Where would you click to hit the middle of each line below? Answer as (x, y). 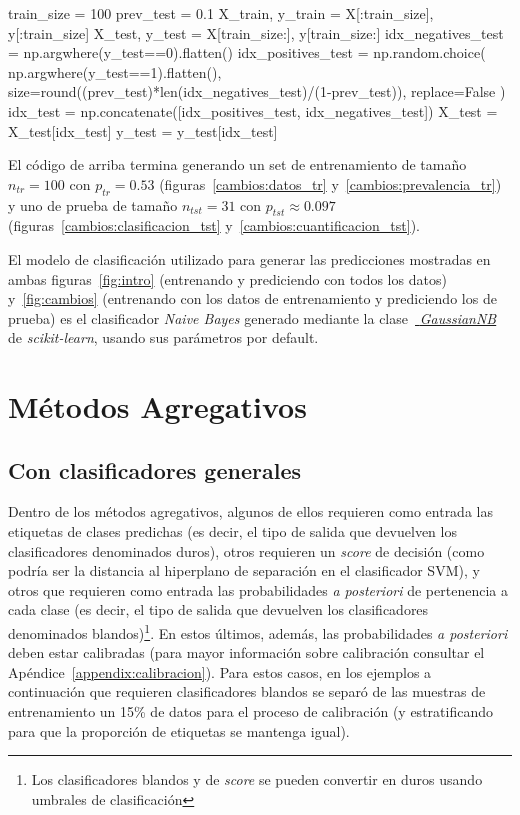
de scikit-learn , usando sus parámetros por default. (163, 337)
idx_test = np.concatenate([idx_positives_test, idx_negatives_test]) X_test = (253, 110)
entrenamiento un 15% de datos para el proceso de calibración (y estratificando (250, 711)
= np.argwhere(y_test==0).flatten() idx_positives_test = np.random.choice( (247, 52)
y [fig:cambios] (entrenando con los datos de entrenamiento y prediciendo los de (252, 298)
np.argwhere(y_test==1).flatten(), (115, 71)
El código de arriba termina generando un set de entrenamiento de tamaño (237, 164)
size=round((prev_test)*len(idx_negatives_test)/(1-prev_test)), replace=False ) (257, 91)
